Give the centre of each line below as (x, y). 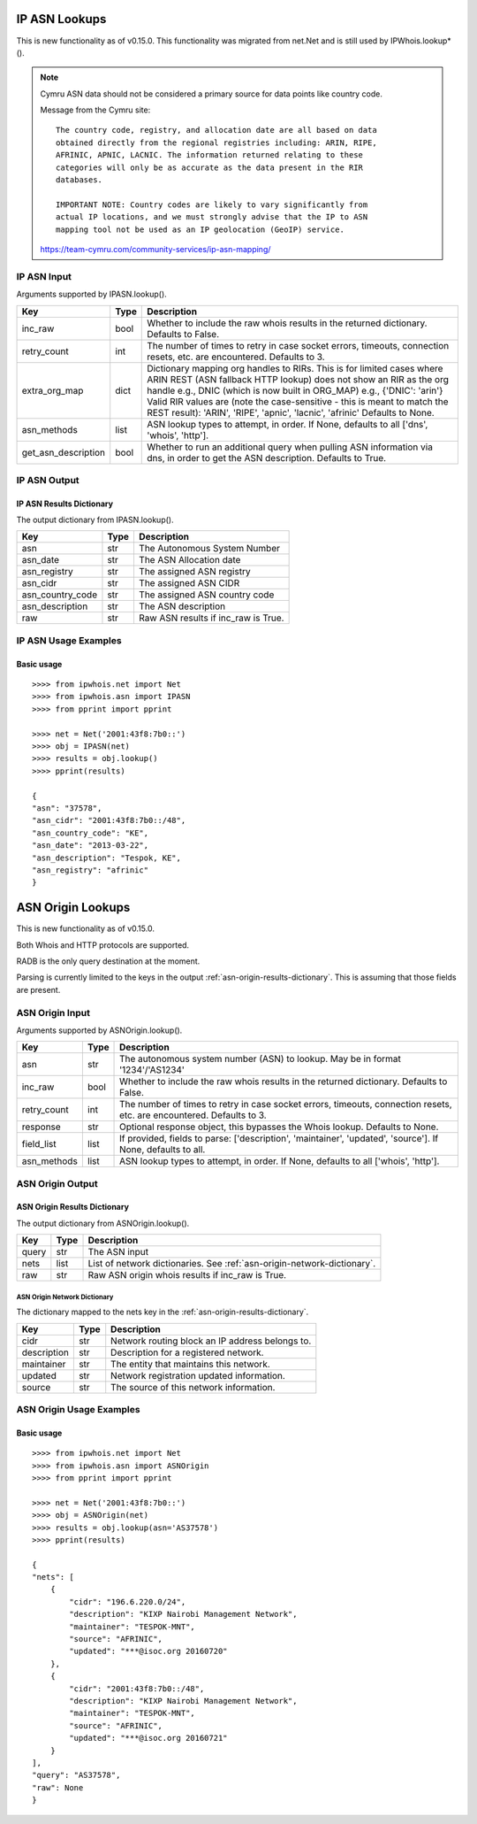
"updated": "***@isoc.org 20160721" (149, 1738)
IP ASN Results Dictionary (65, 504)
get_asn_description (64, 452)
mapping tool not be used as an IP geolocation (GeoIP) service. (200, 229)
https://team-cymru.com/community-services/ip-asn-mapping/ (155, 249)
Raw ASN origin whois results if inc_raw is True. (187, 1275)
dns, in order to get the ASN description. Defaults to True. (267, 458)
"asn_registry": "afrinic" (91, 870)
